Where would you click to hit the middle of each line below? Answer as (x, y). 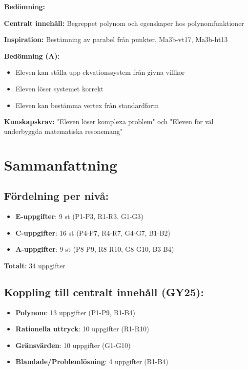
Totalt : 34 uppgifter (35, 265)
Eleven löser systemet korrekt (59, 88)
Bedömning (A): (32, 55)
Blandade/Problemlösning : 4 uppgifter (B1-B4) (92, 361)
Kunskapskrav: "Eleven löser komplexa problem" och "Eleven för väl (109, 121)
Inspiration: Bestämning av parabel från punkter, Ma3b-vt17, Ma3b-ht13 (116, 39)
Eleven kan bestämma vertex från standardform (87, 105)
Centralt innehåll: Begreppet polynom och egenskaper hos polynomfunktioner (124, 23)
